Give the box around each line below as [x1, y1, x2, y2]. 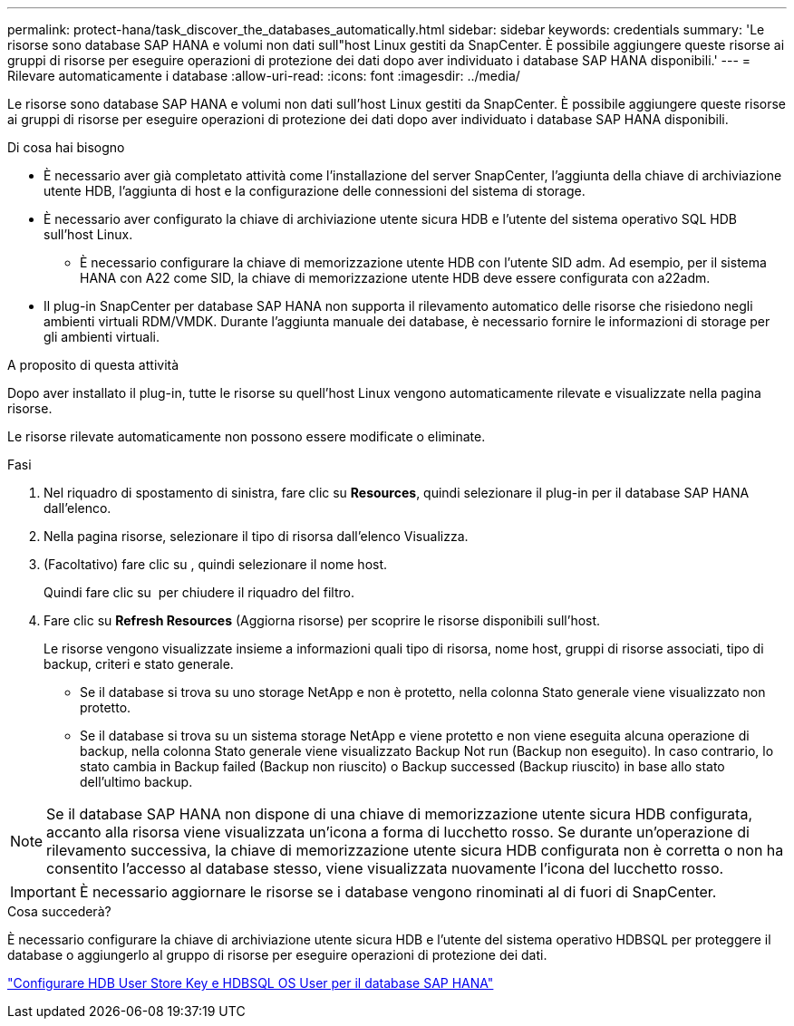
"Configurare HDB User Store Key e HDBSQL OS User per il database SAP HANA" [7, 975, 494, 991]
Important [10, 883, 76, 901]
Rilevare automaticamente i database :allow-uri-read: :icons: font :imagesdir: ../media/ [7, 68, 520, 83]
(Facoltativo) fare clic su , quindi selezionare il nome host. [44, 557, 388, 572]
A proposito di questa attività [7, 357, 179, 373]
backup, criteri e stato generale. [44, 656, 234, 672]
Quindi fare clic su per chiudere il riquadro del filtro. [44, 585, 354, 600]
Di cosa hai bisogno [7, 140, 125, 155]
